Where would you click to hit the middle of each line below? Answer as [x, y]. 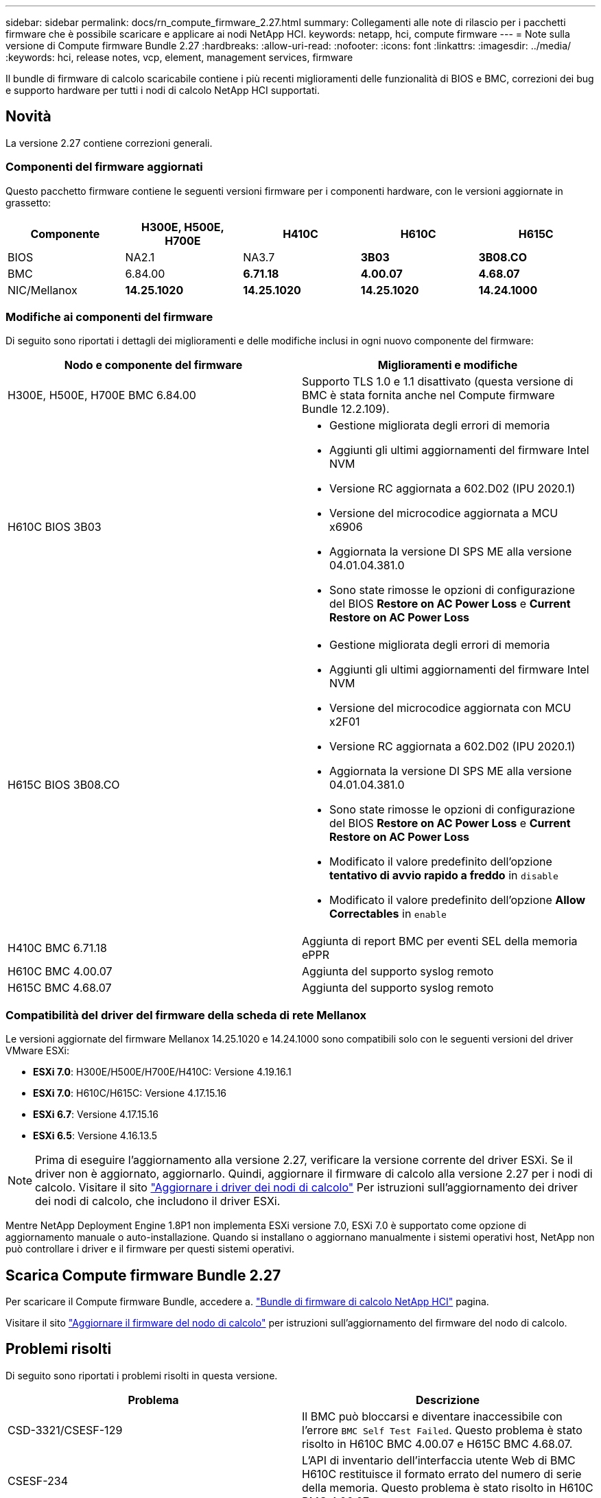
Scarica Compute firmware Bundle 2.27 [143, 1275]
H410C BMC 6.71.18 [57, 948]
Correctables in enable [388, 914]
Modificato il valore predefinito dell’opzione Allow [458, 900]
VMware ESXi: [37, 1051]
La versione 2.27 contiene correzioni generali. [109, 143]
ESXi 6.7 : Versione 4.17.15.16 [96, 1115]
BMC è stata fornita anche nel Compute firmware [428, 395]
